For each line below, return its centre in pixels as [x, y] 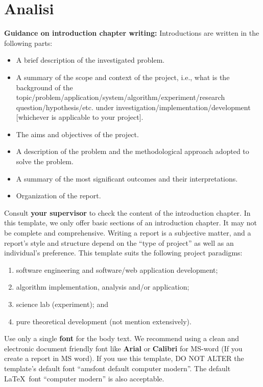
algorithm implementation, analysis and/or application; [103, 287]
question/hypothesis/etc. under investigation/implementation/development [133, 107]
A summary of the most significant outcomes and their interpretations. [127, 178]
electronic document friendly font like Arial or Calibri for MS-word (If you [123, 348]
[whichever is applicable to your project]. [80, 117]
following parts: [28, 43]
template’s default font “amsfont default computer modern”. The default [117, 368]
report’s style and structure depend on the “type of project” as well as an [119, 242]
